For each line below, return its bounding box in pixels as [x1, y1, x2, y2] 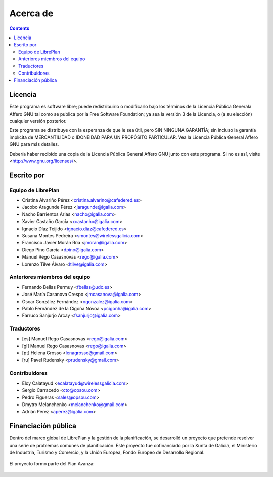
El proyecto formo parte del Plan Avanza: [9, 461, 95, 467]
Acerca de [9, 8, 54, 19]
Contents [9, 25, 30, 31]
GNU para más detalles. [9, 141, 59, 148]
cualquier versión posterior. [9, 118, 67, 124]
